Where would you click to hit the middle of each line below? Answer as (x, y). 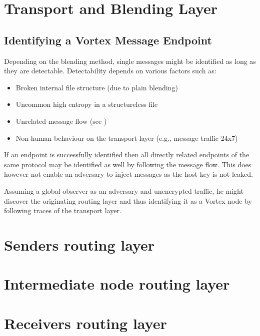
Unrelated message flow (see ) (61, 121)
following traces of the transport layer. (63, 210)
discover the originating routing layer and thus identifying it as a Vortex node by (128, 200)
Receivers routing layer (85, 323)
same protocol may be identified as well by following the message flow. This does (128, 164)
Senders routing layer (79, 244)
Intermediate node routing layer (117, 284)
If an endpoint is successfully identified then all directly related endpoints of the (127, 155)
